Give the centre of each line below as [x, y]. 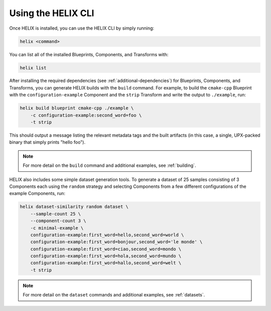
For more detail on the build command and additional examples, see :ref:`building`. [109, 165]
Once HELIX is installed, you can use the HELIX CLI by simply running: [82, 28]
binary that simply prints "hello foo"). [47, 142]
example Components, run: [37, 193]
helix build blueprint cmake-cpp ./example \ [77, 108]
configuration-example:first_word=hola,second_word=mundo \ [106, 256]
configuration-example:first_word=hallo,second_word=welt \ [106, 263]
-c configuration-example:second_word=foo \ [86, 115]
